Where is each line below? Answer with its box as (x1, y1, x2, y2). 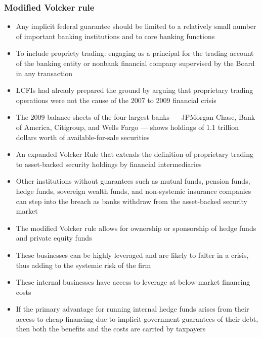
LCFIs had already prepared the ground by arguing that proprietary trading (16, 85, 253, 95)
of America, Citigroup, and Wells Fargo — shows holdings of (16, 121, 204, 132)
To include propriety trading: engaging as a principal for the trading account (16, 48, 254, 58)
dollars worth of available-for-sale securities (16, 131, 150, 142)
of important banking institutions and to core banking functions (16, 30, 215, 41)
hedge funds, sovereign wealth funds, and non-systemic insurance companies (16, 185, 251, 196)
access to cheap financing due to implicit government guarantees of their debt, (16, 313, 258, 324)
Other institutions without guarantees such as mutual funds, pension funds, (16, 176, 250, 186)
